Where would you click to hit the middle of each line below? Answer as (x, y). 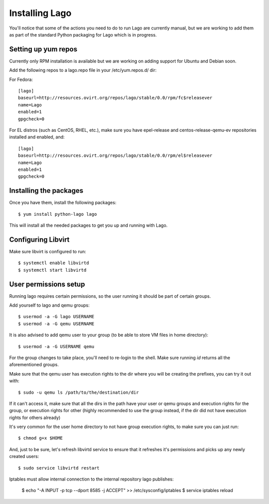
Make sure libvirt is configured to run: (48, 251)
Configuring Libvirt (39, 240)
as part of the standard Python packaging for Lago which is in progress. (83, 34)
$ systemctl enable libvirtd (54, 263)
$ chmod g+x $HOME (41, 438)
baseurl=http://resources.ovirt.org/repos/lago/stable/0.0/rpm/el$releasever (115, 156)
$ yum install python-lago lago (58, 214)
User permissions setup (47, 284)
